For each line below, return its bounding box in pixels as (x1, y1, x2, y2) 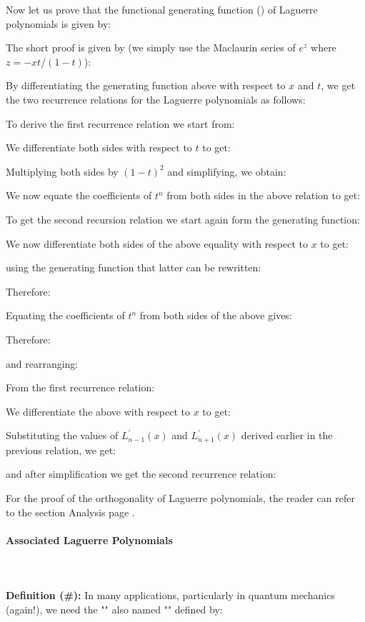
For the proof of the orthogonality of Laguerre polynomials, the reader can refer (6, 490, 355, 505)
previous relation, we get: (6, 442, 116, 457)
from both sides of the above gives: (139, 308, 292, 323)
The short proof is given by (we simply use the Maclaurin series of (6, 40, 296, 55)
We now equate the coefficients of (6, 188, 152, 203)
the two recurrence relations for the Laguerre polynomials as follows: (6, 91, 306, 106)
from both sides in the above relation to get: (166, 188, 361, 203)
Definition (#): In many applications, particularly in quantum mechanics (6, 588, 335, 603)
